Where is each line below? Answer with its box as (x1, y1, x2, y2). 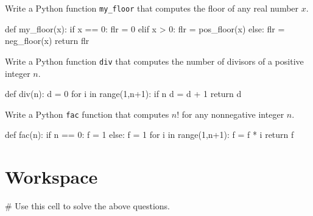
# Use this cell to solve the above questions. (5, 200, 170, 212)
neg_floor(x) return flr (5, 34, 90, 47)
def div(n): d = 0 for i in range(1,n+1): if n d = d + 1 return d (5, 87, 242, 100)
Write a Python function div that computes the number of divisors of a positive (5, 54, 304, 67)
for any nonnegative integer (181, 107, 284, 120)
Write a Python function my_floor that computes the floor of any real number (5, 2, 299, 14)
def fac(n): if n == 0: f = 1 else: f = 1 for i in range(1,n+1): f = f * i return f (5, 128, 294, 141)
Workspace (5, 164, 98, 189)
